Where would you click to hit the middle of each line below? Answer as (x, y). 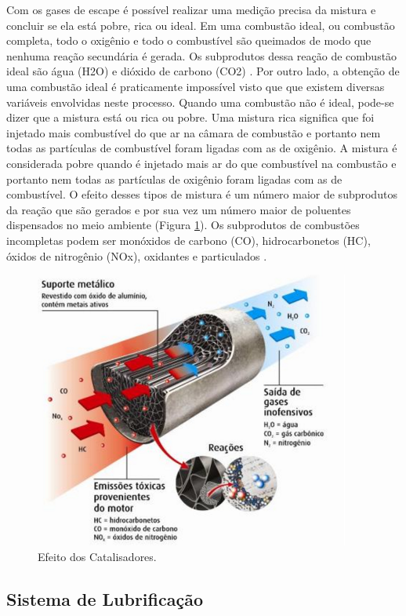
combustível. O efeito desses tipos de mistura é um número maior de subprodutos (202, 194)
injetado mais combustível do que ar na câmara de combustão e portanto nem (194, 132)
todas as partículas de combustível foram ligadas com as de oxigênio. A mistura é (202, 148)
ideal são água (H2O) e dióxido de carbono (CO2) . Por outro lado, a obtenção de (203, 71)
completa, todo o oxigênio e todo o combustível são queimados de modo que (189, 40)
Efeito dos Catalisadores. (97, 556)
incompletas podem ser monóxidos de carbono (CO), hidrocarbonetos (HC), (188, 240)
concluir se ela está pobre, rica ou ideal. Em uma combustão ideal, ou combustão (201, 25)
